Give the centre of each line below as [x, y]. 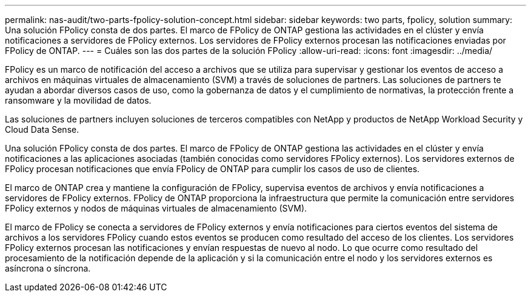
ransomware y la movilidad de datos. [78, 100]
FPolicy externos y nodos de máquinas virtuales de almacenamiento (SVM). [156, 208]
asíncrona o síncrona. [48, 268]
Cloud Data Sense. [42, 129]
